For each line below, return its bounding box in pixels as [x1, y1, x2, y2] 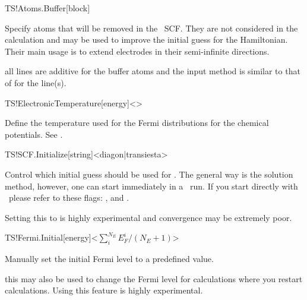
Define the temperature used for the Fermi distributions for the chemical [5, 116, 269, 129]
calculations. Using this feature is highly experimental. [5, 284, 203, 296]
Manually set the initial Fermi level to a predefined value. [5, 252, 214, 265]
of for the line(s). [5, 76, 67, 89]
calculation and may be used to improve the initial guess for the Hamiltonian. [5, 33, 288, 46]
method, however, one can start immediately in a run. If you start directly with [5, 179, 298, 192]
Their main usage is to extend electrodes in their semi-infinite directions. [5, 45, 270, 57]
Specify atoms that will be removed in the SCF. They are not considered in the [5, 21, 298, 34]
